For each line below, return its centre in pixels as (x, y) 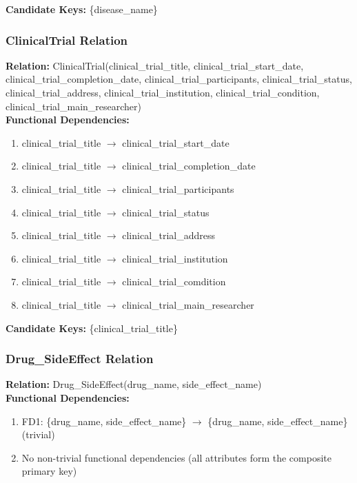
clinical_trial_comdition (174, 281)
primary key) (49, 471)
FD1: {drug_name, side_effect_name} (104, 421)
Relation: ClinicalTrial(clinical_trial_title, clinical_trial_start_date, (155, 65)
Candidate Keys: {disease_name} (82, 9)
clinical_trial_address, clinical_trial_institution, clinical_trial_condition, (163, 92)
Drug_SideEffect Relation (80, 359)
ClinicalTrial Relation (67, 40)
